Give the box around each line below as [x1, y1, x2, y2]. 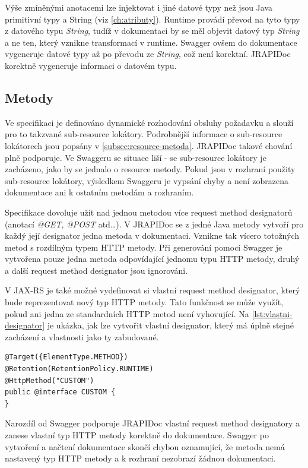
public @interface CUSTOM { [5, 388, 116, 397]
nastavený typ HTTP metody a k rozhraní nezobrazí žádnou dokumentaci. [5, 452, 276, 464]
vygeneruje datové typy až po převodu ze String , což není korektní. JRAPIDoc [5, 48, 291, 60]
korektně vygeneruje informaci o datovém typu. [5, 59, 177, 71]
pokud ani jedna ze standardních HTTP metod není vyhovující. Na [5, 307, 249, 320]
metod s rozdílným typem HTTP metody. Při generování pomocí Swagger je [5, 241, 282, 253]
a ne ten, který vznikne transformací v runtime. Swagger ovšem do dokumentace [5, 36, 297, 48]
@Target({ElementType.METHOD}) [5, 353, 128, 362]
